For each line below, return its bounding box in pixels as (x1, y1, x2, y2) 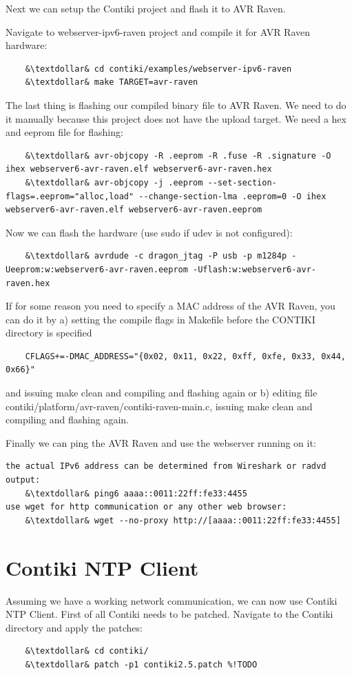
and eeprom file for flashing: (6, 125, 123, 139)
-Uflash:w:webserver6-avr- (193, 264, 317, 274)
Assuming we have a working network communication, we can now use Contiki (6, 593, 338, 607)
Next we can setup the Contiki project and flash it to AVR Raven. (6, 1, 286, 15)
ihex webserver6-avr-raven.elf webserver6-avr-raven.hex (6, 164, 272, 174)
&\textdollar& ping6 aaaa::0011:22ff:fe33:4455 (25, 488, 247, 498)
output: (6, 475, 41, 485)
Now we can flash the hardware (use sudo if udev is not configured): (6, 225, 293, 239)
